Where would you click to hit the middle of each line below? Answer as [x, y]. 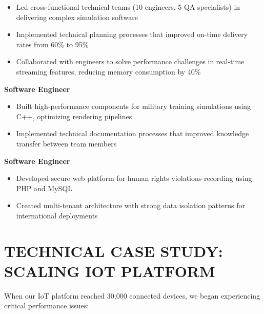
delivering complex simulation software [77, 17]
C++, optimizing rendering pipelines [74, 116]
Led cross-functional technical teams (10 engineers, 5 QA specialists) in [128, 7]
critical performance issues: [47, 306]
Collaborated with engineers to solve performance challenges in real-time [130, 61]
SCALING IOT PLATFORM [110, 271]
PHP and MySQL [44, 188]
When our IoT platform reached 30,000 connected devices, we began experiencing [132, 295]
